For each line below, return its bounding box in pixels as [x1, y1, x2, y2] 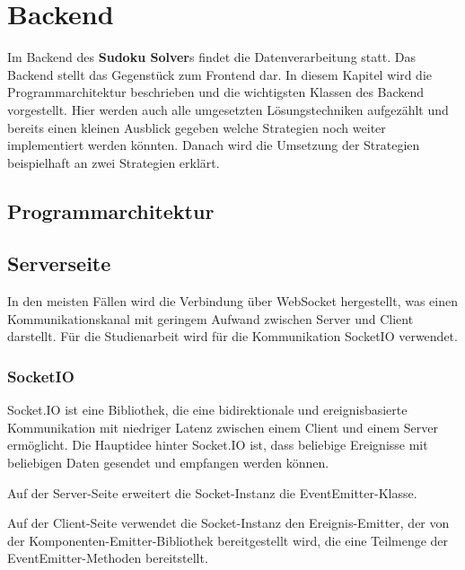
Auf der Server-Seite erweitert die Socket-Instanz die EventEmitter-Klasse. [7, 483, 417, 502]
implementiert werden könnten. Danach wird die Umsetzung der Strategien [7, 136, 420, 154]
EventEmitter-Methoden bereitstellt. [7, 548, 208, 567]
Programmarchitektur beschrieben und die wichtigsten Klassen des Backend [7, 83, 425, 101]
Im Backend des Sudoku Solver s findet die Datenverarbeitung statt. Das [7, 48, 416, 66]
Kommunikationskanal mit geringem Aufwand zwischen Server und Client [7, 309, 414, 328]
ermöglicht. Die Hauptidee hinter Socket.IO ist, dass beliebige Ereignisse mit [7, 435, 428, 454]
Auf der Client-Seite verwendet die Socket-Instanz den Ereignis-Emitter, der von [7, 513, 450, 532]
